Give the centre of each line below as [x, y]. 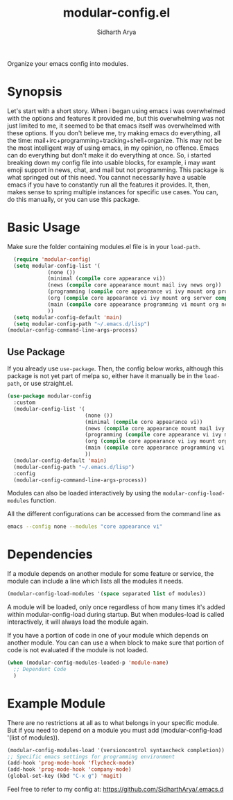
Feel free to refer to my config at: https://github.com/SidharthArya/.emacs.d [115, 789]
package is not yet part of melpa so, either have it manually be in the [105, 376]
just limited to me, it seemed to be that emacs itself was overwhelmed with [114, 126]
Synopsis [35, 92]
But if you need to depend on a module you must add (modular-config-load [115, 730]
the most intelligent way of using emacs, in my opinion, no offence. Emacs [113, 148]
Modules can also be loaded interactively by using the [84, 493]
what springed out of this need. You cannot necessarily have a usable [107, 177]
